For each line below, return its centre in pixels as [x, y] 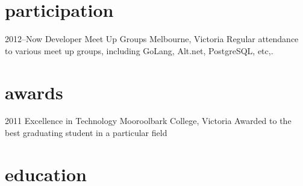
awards [34, 92]
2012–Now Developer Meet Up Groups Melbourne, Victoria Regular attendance [152, 39]
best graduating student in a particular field [86, 133]
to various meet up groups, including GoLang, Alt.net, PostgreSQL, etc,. [139, 50]
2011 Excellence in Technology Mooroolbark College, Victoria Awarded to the [148, 121]
